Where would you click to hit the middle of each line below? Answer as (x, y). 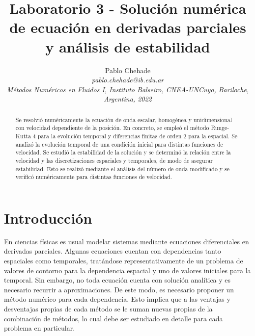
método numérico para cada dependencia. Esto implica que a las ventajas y (117, 299)
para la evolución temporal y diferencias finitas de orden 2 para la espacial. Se (138, 136)
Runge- (220, 128)
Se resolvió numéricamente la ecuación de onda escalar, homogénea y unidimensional (124, 119)
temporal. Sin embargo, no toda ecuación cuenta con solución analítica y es (117, 280)
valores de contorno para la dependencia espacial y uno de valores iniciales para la (127, 270)
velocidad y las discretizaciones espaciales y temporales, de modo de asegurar (114, 160)
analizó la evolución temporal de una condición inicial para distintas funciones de (119, 144)
